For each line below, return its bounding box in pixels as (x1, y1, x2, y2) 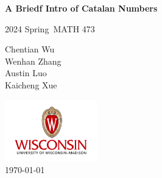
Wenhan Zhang (5, 54, 62, 67)
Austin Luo (5, 66, 47, 79)
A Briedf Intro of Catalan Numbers (5, 2, 158, 14)
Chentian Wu (5, 43, 55, 55)
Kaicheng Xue (5, 78, 57, 91)
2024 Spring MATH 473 (5, 22, 95, 35)
